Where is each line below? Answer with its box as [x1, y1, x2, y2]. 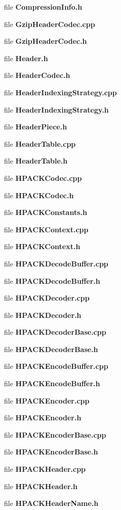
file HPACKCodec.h [4, 190, 74, 200]
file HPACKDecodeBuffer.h [4, 275, 100, 286]
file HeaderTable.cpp [4, 138, 76, 149]
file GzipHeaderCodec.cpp [4, 18, 95, 29]
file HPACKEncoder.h [4, 412, 82, 423]
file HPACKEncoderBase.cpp [4, 429, 106, 440]
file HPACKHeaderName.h [4, 498, 99, 508]
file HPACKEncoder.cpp [4, 395, 90, 406]
